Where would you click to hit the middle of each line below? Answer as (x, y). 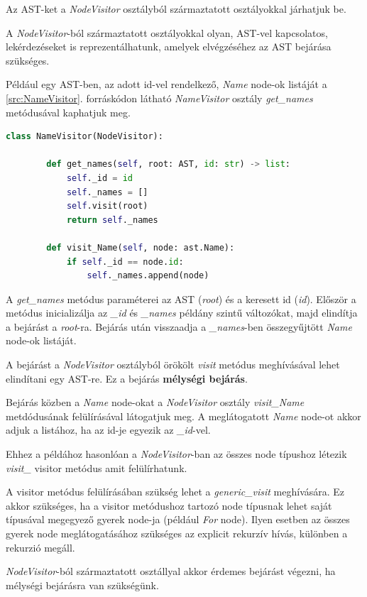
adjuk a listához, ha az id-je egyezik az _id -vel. (108, 430)
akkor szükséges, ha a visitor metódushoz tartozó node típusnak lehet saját (169, 505)
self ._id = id (100, 178)
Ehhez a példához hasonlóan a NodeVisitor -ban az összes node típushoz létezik (176, 454)
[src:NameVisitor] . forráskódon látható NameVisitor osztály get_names (159, 98)
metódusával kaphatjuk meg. (68, 112)
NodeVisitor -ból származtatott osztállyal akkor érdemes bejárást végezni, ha (171, 571)
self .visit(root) (107, 206)
